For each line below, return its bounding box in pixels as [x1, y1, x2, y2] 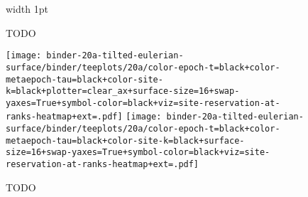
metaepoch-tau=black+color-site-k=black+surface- [6, 135, 245, 146]
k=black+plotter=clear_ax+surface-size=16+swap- [6, 86, 240, 97]
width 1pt [6, 1, 48, 16]
